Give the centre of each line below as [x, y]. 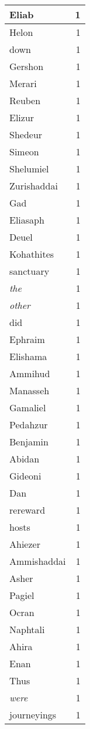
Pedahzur [29, 425]
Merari [23, 83]
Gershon [27, 66]
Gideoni [25, 476]
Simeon [24, 152]
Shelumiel [29, 169]
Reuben [25, 100]
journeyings [33, 715]
